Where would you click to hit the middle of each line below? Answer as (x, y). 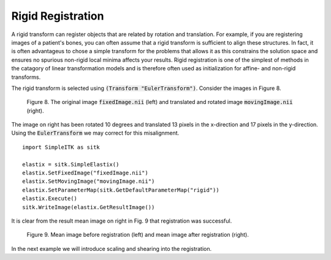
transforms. (26, 77)
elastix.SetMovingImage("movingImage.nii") (89, 181)
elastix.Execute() (50, 199)
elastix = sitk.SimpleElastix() (71, 164)
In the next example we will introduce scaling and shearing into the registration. (112, 248)
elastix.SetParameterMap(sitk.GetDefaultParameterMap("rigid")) (121, 190)
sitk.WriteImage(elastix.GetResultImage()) (89, 207)
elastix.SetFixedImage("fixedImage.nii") (85, 173)
